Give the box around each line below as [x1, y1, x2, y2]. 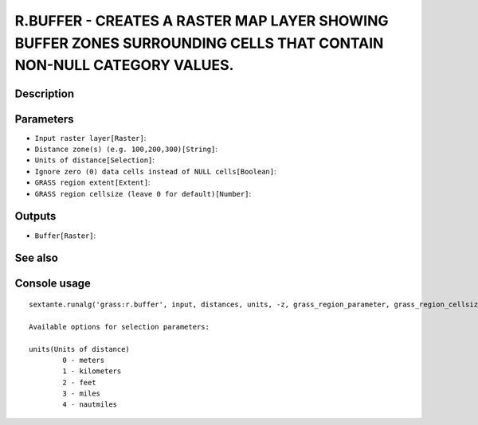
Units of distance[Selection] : [34, 155, 155, 165]
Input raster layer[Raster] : [34, 133, 147, 142]
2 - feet [62, 378, 96, 387]
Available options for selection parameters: [29, 322, 210, 331]
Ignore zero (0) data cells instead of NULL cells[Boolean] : [34, 166, 276, 176]
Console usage [14, 277, 92, 290]
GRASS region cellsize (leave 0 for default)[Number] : [34, 189, 251, 198]
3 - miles [62, 389, 101, 398]
